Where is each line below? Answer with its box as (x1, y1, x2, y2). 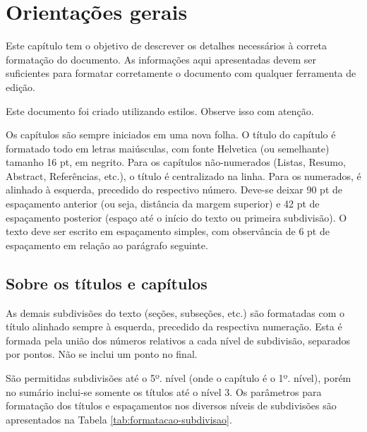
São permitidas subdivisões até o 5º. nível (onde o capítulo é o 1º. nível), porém (6, 371, 351, 385)
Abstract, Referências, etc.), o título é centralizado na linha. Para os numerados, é (6, 168, 361, 183)
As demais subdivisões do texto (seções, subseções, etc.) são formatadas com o (6, 305, 344, 320)
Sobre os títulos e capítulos (6, 272, 207, 294)
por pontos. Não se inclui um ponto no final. (6, 347, 198, 361)
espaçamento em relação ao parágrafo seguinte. (6, 237, 208, 252)
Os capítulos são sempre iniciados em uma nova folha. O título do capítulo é (6, 127, 336, 142)
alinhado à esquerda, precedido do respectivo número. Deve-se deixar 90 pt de (6, 182, 342, 197)
